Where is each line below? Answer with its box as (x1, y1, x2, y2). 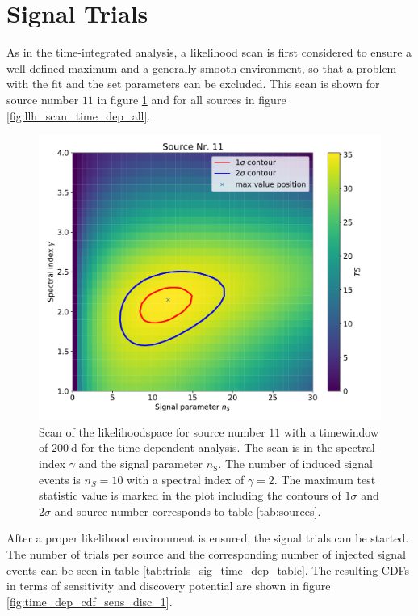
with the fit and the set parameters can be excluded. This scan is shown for (6, 75, 380, 92)
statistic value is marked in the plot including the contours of (39, 487, 341, 504)
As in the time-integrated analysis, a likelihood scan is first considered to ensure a (6, 44, 412, 61)
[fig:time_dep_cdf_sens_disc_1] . (6, 593, 173, 610)
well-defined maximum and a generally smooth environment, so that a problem (6, 59, 397, 76)
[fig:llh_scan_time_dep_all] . (6, 107, 151, 124)
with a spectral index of (127, 470, 245, 487)
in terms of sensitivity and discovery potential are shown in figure (6, 577, 331, 594)
